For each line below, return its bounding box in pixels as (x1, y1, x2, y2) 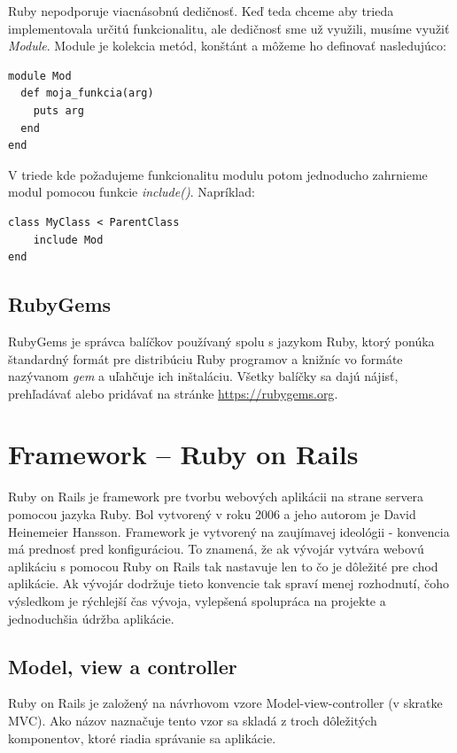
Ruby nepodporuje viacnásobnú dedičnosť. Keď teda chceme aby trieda (8, 2, 394, 19)
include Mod (33, 233, 104, 246)
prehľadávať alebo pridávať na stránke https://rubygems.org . (8, 384, 338, 402)
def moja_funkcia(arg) (20, 87, 154, 100)
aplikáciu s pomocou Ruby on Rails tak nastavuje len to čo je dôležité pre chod (8, 556, 438, 575)
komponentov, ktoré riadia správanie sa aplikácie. (8, 728, 276, 747)
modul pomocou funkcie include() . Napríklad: (8, 182, 255, 201)
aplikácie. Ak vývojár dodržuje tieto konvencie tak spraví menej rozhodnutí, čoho (8, 574, 450, 593)
